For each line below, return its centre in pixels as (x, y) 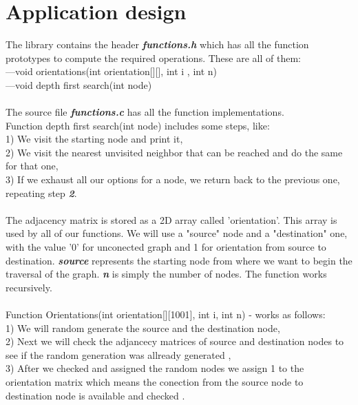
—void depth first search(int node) (79, 84)
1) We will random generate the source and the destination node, (143, 328)
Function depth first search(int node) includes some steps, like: (138, 125)
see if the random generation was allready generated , (118, 354)
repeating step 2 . (41, 193)
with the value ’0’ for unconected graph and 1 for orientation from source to (166, 247)
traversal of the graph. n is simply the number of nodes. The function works (166, 274)
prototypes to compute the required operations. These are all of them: (153, 58)
